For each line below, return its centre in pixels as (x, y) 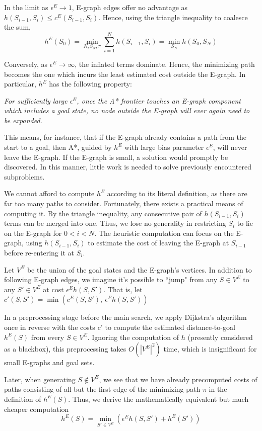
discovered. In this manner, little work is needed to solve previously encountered (128, 167)
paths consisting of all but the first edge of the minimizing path (102, 389)
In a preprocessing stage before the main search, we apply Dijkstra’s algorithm (125, 317)
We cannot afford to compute (49, 193)
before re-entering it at (39, 252)
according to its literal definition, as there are (177, 193)
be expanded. (23, 120)
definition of (23, 399)
